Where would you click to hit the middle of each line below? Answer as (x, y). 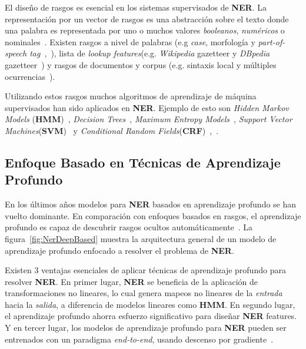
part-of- (272, 41)
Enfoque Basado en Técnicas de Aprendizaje (143, 162)
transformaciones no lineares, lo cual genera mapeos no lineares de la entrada (144, 293)
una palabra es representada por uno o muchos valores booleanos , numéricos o (145, 30)
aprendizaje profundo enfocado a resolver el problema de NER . (119, 250)
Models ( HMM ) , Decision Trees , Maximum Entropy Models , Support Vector (149, 119)
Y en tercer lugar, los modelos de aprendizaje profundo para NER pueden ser (146, 328)
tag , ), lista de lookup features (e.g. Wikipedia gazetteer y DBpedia (150, 53)
